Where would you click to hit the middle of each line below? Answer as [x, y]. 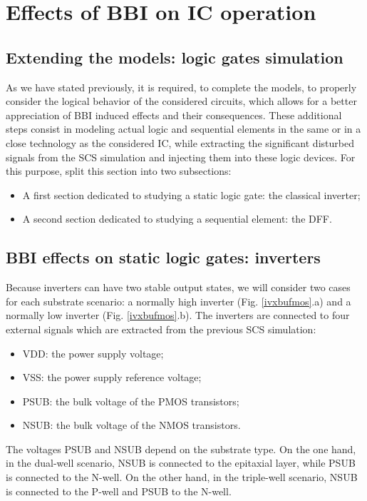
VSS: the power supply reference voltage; [112, 377]
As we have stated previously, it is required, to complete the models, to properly [181, 87]
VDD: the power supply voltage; [93, 353]
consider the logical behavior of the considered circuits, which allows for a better [181, 101]
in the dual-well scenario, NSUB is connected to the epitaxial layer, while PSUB [181, 463]
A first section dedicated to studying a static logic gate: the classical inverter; [191, 194]
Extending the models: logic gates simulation [175, 57]
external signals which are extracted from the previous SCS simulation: [161, 329]
